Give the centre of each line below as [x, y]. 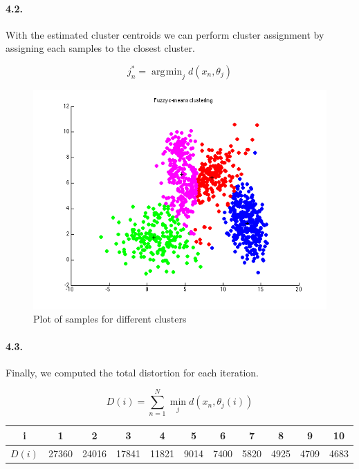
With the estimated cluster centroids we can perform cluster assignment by [165, 34]
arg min [167, 71]
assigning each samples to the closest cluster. [100, 48]
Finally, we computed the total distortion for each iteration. [132, 372]
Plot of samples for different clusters [110, 319]
